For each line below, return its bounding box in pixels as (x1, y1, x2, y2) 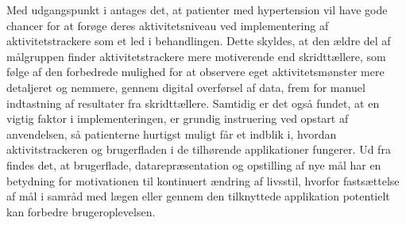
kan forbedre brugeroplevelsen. (6, 203, 156, 219)
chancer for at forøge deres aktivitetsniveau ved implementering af (6, 17, 329, 33)
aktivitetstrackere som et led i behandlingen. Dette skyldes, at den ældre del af (6, 32, 391, 49)
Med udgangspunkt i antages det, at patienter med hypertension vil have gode (6, 2, 388, 17)
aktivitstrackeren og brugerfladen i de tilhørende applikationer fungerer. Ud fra (6, 141, 391, 158)
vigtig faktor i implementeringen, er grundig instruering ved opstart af (6, 110, 349, 127)
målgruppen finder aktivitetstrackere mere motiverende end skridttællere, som (6, 48, 386, 64)
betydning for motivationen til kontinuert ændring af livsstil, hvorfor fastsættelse (6, 172, 400, 189)
